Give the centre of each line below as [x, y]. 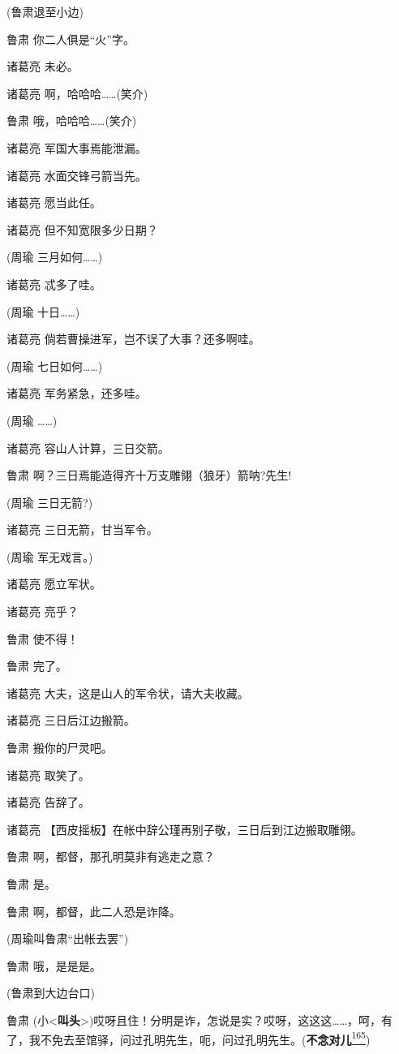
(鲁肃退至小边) [45, 11]
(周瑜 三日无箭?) [50, 502]
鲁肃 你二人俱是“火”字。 [71, 39]
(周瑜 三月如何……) [55, 257]
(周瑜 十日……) [43, 311]
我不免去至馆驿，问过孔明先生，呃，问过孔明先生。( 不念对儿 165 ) [199, 1038]
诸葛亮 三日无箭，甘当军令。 [82, 529]
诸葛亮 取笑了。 [48, 774]
